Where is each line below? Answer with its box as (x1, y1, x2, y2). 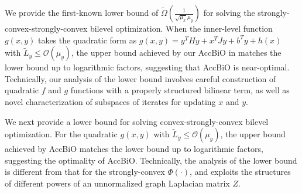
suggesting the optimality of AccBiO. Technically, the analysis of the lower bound (5, 154, 297, 166)
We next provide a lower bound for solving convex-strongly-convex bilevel (5, 115, 269, 127)
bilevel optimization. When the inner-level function (90, 22, 273, 34)
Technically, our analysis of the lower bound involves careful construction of (5, 72, 276, 84)
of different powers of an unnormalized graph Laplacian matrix (5, 177, 230, 189)
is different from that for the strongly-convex (5, 165, 165, 178)
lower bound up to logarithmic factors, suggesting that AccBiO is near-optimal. (5, 61, 290, 73)
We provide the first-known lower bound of (5, 6, 159, 18)
